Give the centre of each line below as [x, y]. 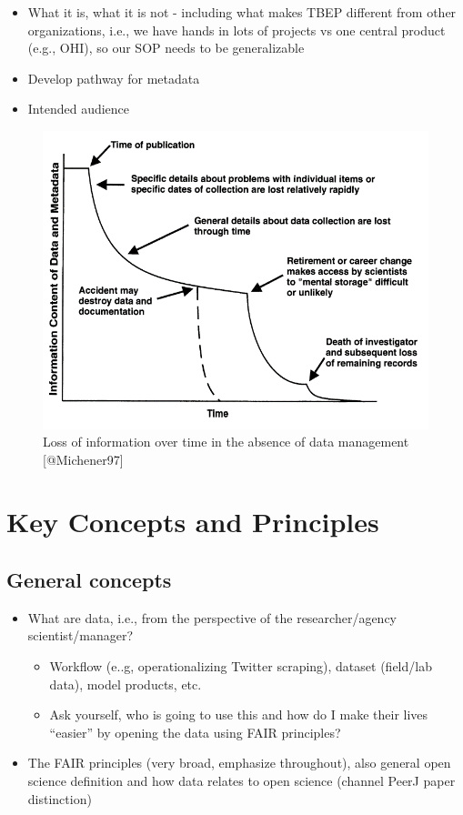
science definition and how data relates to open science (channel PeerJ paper [242, 781]
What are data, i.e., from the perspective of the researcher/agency [212, 617]
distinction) [60, 798]
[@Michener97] [83, 459]
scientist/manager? [81, 635]
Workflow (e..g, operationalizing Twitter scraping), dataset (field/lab [241, 666]
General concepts [89, 580]
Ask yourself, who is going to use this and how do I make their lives [239, 714]
